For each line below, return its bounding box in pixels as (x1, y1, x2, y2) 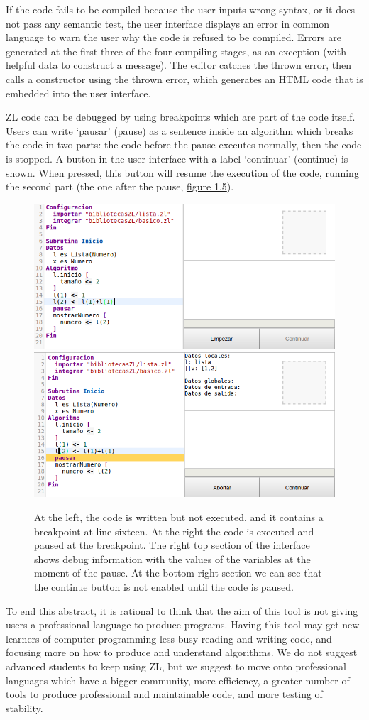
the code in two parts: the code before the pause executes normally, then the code (6, 137, 362, 152)
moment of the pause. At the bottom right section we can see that (34, 565, 322, 580)
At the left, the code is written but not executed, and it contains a (34, 510, 324, 525)
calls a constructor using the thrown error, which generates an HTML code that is (6, 71, 363, 86)
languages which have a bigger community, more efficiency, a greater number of (6, 672, 350, 687)
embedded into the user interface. (6, 85, 151, 100)
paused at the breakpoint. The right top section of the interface (34, 538, 310, 552)
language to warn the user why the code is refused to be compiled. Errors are (6, 30, 341, 45)
